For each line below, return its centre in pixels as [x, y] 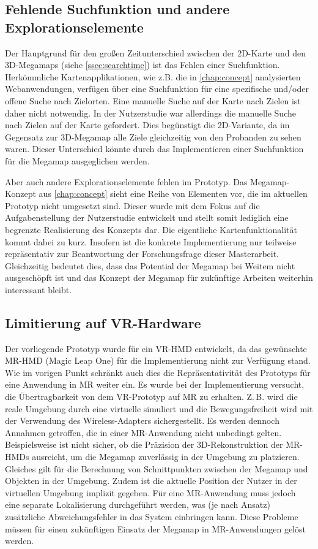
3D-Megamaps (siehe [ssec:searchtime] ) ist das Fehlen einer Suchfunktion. [142, 65]
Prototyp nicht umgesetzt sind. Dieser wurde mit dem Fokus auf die [132, 205]
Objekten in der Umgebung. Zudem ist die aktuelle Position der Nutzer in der [151, 481]
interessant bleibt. [39, 289]
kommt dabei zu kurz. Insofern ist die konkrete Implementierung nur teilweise [151, 241]
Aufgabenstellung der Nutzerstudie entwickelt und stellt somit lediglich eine [147, 217]
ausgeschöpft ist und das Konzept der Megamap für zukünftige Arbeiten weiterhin [159, 278]
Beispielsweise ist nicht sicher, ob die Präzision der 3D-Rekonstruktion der [144, 444]
